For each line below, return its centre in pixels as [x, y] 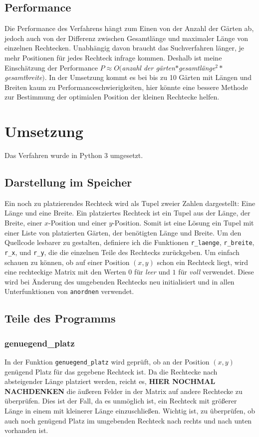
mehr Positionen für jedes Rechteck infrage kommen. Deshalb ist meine [113, 57]
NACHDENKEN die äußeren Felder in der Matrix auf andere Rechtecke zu [124, 391]
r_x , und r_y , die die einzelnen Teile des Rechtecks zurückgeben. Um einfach [122, 252]
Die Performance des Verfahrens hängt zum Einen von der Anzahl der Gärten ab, [129, 28]
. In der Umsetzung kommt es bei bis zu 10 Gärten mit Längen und [148, 77]
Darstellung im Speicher [68, 182]
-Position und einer [78, 223]
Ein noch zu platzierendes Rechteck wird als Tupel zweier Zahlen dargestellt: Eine [130, 203]
